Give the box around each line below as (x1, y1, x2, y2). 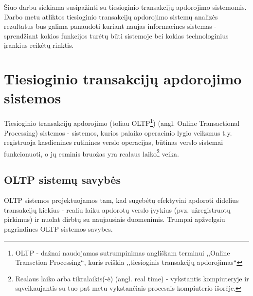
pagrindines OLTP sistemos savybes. (4, 223, 113, 234)
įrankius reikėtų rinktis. (4, 40, 74, 50)
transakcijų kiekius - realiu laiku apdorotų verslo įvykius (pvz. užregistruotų (4, 204, 231, 215)
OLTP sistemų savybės (4, 172, 121, 187)
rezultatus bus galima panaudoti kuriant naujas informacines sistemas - (4, 21, 217, 31)
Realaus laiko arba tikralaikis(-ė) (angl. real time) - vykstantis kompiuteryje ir (15, 273, 249, 283)
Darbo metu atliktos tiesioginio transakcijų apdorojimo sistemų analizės (4, 11, 218, 21)
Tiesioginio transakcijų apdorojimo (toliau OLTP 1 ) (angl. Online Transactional (4, 117, 240, 128)
